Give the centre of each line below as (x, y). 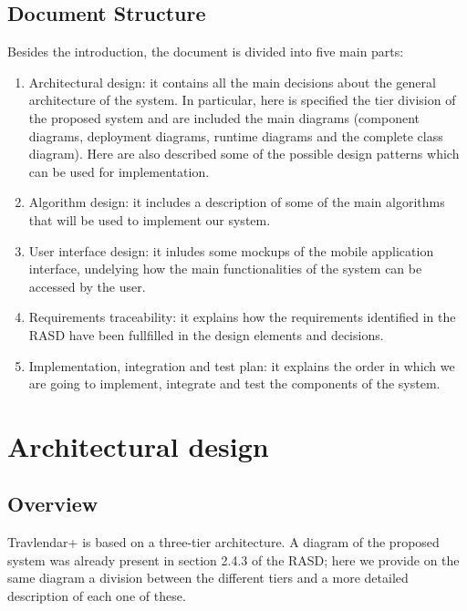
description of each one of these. (97, 596)
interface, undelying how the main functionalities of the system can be (225, 269)
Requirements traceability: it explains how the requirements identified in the (242, 317)
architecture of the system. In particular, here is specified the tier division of (242, 100)
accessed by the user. (87, 286)
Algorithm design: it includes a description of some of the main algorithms (237, 202)
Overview (53, 504)
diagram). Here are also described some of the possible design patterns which (244, 154)
